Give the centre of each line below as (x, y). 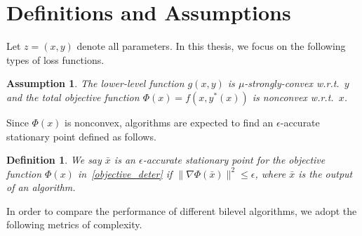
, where (270, 173)
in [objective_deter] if (125, 173)
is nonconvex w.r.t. (293, 97)
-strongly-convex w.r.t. (292, 83)
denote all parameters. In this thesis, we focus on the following (211, 46)
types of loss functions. (55, 59)
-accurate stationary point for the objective (234, 160)
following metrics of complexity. (74, 224)
